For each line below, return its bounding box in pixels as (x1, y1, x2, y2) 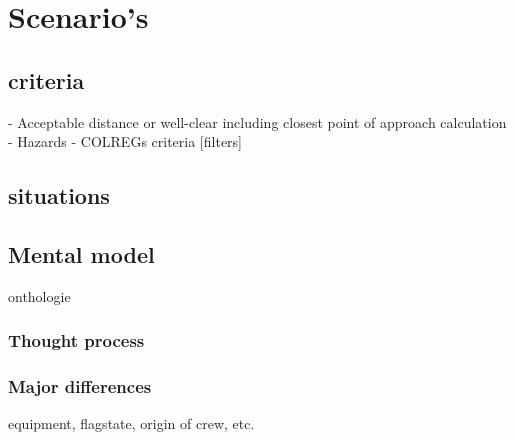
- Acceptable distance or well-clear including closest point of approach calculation (8, 111, 507, 132)
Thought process (8, 328, 145, 353)
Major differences (8, 374, 152, 399)
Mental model (8, 238, 155, 269)
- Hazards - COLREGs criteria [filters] (8, 131, 242, 152)
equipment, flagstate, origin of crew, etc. (8, 413, 255, 434)
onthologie (8, 285, 71, 306)
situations (8, 180, 110, 211)
